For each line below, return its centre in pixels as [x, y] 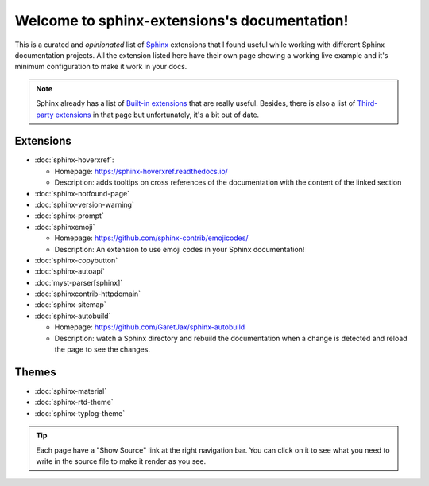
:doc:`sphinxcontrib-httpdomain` [88, 294]
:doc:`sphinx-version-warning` [84, 204]
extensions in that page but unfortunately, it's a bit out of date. [157, 115]
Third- [367, 103]
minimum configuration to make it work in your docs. [101, 67]
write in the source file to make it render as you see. [121, 461]
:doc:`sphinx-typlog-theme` [80, 413]
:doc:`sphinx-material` [71, 391]
